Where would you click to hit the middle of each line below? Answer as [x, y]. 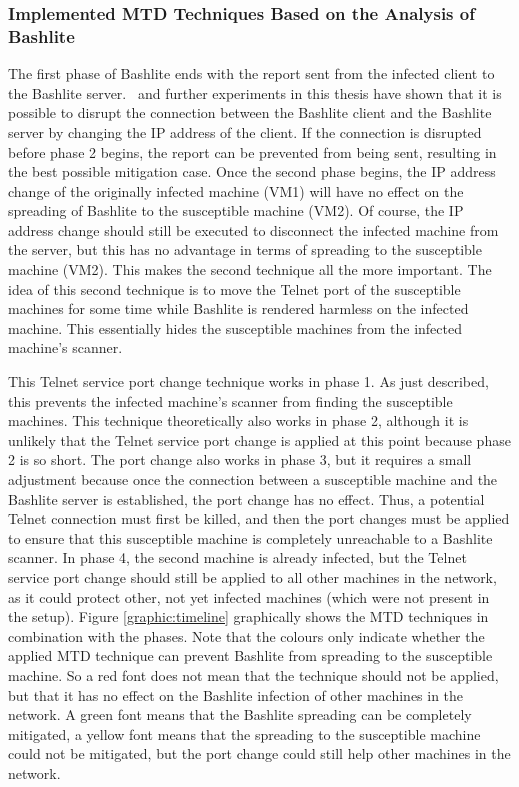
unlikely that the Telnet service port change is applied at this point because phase [259, 439]
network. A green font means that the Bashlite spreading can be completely [240, 714]
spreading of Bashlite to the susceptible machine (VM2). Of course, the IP [236, 210]
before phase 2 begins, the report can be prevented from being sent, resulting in [252, 151]
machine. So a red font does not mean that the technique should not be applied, [253, 674]
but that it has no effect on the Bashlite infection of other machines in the [236, 694]
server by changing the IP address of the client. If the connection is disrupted [245, 131]
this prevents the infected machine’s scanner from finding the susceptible [230, 400]
